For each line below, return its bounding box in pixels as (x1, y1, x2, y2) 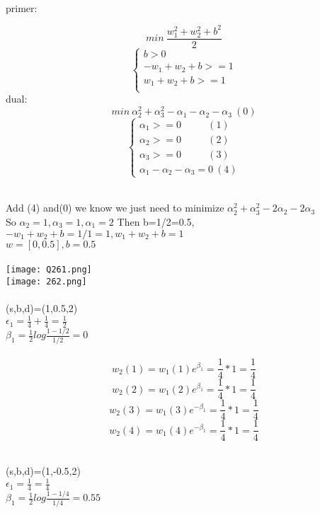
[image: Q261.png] (6, 265, 92, 275)
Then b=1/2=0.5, (117, 214, 195, 229)
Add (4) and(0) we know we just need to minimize (6, 200, 224, 215)
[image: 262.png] (6, 276, 87, 287)
